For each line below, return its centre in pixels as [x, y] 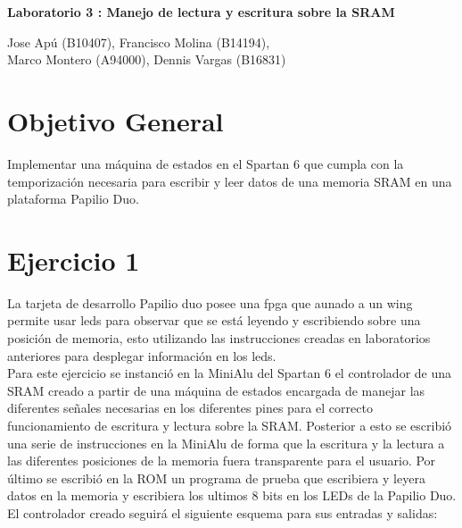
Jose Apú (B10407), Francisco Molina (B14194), [139, 42]
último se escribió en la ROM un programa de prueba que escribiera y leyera [216, 478]
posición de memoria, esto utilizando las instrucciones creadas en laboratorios [219, 338]
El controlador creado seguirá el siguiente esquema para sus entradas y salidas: [223, 512]
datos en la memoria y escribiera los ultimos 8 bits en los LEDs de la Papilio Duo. [232, 495]
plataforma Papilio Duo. [73, 199]
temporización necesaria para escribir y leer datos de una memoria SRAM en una [230, 181]
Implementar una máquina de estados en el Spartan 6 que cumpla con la [206, 163]
